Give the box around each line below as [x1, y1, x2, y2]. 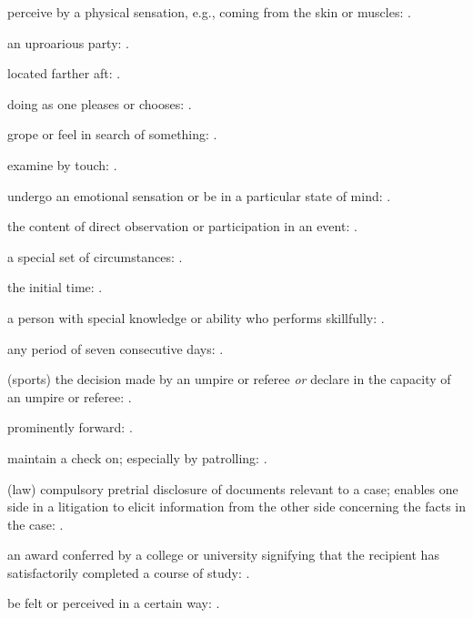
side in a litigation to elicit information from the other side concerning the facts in [7, 497, 467, 516]
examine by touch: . [7, 155, 117, 174]
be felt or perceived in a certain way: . [7, 593, 220, 613]
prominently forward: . [7, 418, 133, 437]
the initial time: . [7, 278, 103, 297]
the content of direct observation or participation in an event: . [7, 217, 357, 236]
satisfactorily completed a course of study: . [7, 562, 250, 582]
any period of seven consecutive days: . [7, 339, 224, 358]
